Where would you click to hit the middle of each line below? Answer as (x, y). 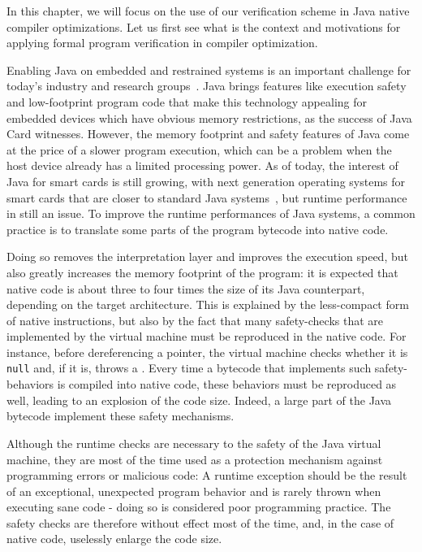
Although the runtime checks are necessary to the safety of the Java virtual (194, 443)
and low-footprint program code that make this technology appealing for (187, 101)
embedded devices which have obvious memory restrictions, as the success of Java (209, 117)
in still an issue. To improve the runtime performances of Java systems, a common (211, 213)
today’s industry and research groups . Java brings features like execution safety (207, 86)
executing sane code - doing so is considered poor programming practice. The (199, 507)
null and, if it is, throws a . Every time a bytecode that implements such (189, 368)
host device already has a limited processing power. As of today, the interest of (202, 165)
